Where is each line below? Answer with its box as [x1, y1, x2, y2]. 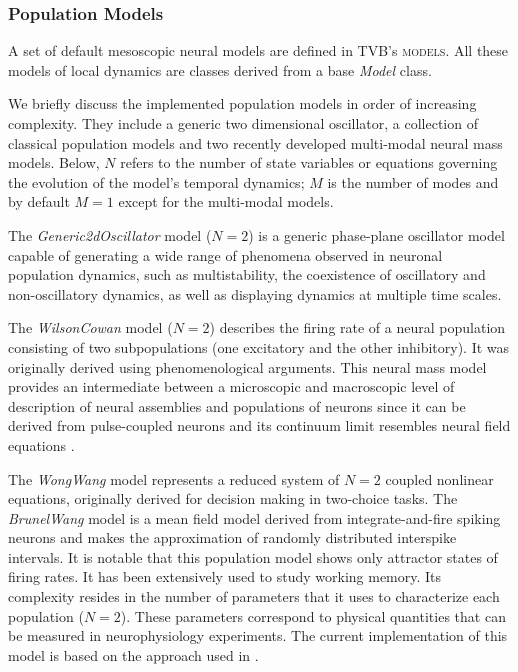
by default [8, 191, 70, 212]
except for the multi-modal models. [118, 191, 334, 212]
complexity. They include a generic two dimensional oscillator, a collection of [8, 113, 478, 133]
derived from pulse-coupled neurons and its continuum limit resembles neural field [8, 415, 511, 436]
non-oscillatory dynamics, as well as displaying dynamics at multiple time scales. [8, 283, 502, 304]
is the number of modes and [327, 171, 499, 192]
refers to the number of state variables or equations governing [120, 152, 498, 173]
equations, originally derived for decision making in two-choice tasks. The [8, 488, 458, 509]
